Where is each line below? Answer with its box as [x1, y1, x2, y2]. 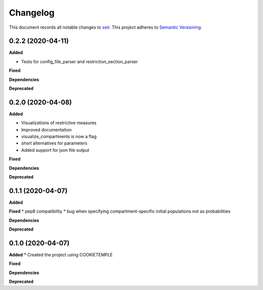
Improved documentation [21, 127, 72, 132]
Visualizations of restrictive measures [21, 120, 97, 126]
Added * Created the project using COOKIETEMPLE [9, 252, 113, 258]
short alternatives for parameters [21, 140, 88, 146]
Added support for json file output [21, 147, 90, 153]
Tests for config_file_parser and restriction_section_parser [21, 58, 138, 64]
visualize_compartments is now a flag [21, 134, 97, 140]
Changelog [9, 7, 55, 18]
